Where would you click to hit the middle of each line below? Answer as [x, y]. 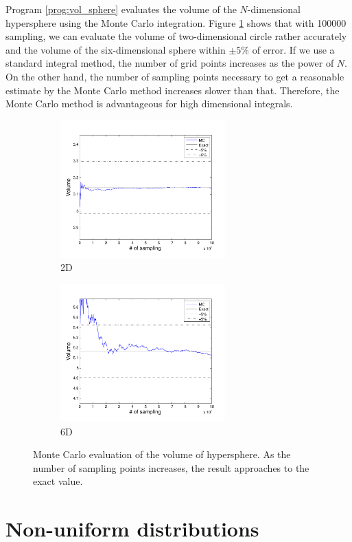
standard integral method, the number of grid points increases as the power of [170, 63]
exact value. [58, 481]
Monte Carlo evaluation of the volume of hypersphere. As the [162, 454]
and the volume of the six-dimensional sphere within [116, 49]
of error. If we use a [293, 49]
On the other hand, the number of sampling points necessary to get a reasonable [175, 76]
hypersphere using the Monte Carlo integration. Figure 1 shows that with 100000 [176, 22]
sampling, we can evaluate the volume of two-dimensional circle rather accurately [176, 36]
